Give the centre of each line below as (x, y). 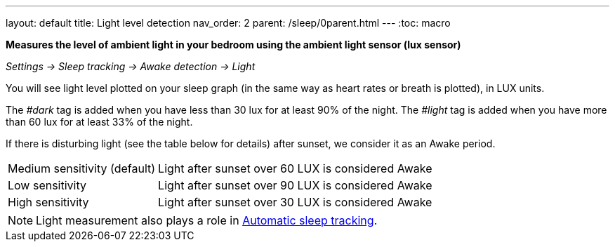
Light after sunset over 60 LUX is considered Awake (295, 168)
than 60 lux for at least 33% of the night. (99, 122)
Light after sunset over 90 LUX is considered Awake (295, 185)
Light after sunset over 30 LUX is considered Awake (295, 202)
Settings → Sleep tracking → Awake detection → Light (131, 66)
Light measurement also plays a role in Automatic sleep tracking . (207, 220)
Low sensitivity (47, 185)
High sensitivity (48, 202)
